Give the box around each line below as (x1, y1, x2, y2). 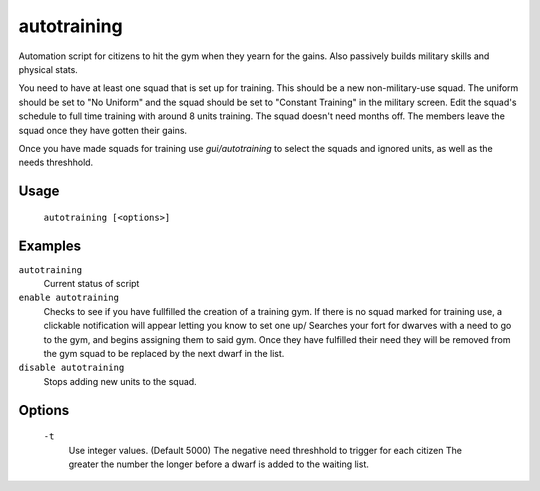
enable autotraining (18, 292, 120, 304)
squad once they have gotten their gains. (18, 124, 188, 136)
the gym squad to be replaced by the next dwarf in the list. (43, 347, 285, 359)
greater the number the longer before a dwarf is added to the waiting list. (68, 458, 370, 470)
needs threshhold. (18, 156, 94, 169)
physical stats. (18, 63, 79, 75)
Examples (18, 237, 82, 254)
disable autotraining (18, 362, 125, 374)
